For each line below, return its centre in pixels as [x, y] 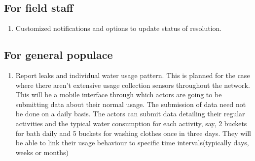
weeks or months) [42, 152]
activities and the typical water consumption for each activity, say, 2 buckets [131, 123]
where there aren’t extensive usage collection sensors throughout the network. [133, 85]
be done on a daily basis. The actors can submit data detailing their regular [130, 114]
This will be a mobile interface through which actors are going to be [119, 94]
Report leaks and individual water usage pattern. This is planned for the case [133, 75]
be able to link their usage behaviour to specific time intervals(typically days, [132, 143]
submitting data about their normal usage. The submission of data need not [131, 104]
